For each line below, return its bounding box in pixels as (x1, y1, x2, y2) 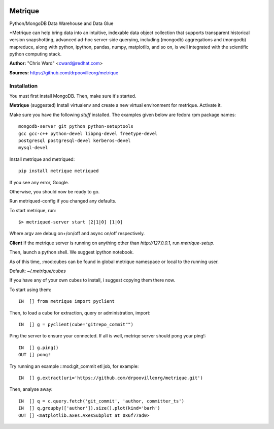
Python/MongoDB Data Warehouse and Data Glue (9, 20, 114, 26)
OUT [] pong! (18, 352, 51, 358)
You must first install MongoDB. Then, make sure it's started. (9, 93, 136, 99)
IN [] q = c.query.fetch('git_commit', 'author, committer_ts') (18, 398, 185, 404)
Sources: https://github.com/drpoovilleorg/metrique (9, 69, 119, 76)
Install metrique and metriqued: (9, 156, 75, 162)
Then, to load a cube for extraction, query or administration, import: (9, 309, 151, 316)
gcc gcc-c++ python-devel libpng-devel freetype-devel (18, 130, 158, 136)
